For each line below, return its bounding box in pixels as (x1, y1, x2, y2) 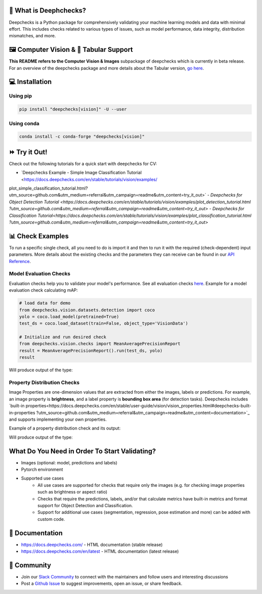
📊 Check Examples (9, 232, 69, 240)
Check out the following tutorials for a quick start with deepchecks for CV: (9, 161, 157, 166)
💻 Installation (9, 78, 52, 86)
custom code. (37, 516, 65, 522)
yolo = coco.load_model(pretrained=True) (19, 313, 119, 319)
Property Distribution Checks (9, 379, 80, 386)
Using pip (9, 93, 33, 99)
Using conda (9, 120, 40, 127)
